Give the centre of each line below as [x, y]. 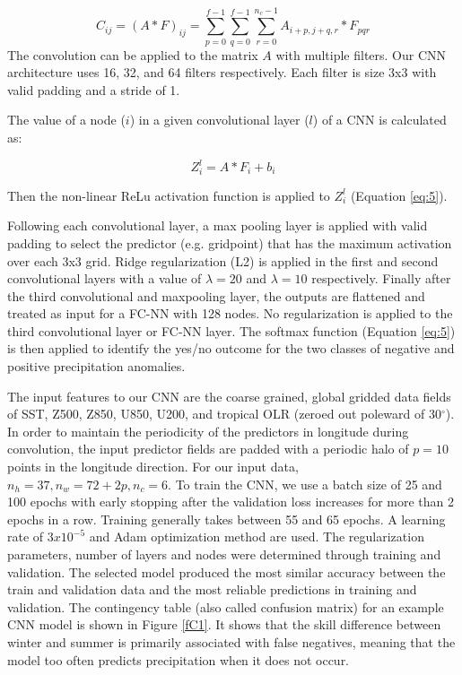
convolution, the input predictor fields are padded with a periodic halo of [208, 449]
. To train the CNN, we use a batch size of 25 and [305, 484]
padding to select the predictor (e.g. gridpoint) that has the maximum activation [230, 242]
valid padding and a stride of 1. [94, 89]
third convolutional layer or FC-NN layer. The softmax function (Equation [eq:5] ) [231, 330]
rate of [26, 537]
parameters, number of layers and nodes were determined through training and [224, 554]
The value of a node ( [66, 120]
